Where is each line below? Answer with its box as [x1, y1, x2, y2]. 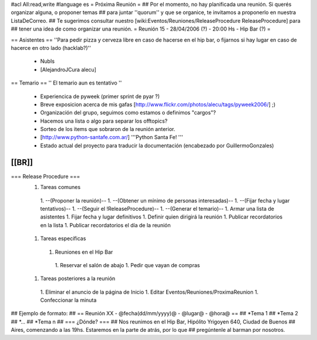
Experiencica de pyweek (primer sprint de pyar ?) [40, 93, 160, 100]
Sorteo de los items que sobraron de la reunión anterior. [40, 126, 176, 133]
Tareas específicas [40, 235, 86, 242]
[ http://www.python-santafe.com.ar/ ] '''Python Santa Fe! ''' [40, 134, 183, 141]
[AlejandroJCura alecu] [40, 66, 97, 73]
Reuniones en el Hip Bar [55, 248, 113, 255]
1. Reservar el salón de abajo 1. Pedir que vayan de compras [55, 261, 200, 268]
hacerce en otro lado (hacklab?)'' [11, 44, 91, 51]
